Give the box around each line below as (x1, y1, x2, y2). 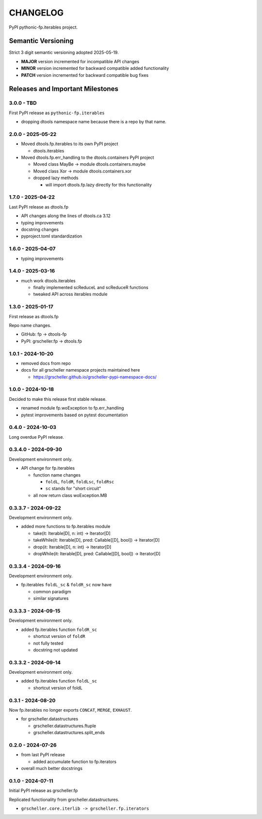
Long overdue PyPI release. (9, 434, 64, 440)
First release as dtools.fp (9, 313, 59, 319)
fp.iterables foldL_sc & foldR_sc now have (21, 582, 112, 588)
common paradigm (33, 588, 71, 595)
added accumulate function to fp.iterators (33, 758, 116, 765)
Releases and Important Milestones (9, 85, 118, 93)
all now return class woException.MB (33, 492, 107, 498)
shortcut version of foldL (33, 685, 82, 691)
